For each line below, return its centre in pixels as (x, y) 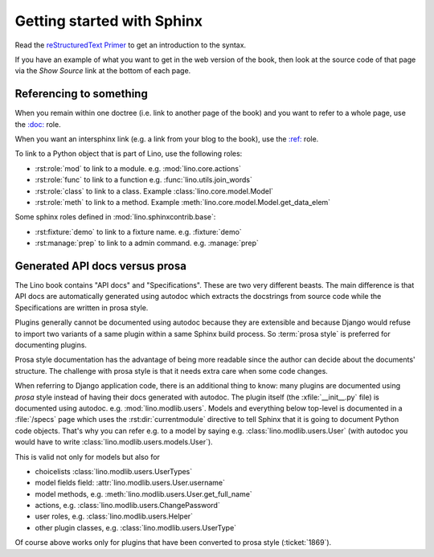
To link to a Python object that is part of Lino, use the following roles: (129, 154)
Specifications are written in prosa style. (82, 307)
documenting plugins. (51, 345)
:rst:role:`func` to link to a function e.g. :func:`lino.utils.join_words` (143, 180)
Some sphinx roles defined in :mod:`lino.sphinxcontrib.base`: (115, 217)
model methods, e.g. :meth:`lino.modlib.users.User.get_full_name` (143, 494)
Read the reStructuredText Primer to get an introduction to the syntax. (131, 45)
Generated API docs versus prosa (100, 266)
